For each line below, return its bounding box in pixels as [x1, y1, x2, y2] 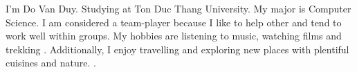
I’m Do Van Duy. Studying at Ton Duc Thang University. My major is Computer [6, 1, 351, 15]
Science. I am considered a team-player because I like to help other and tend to [6, 15, 342, 29]
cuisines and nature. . [6, 55, 96, 70]
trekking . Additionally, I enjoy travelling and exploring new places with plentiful [6, 42, 349, 56]
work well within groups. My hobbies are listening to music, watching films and [6, 28, 342, 43]
